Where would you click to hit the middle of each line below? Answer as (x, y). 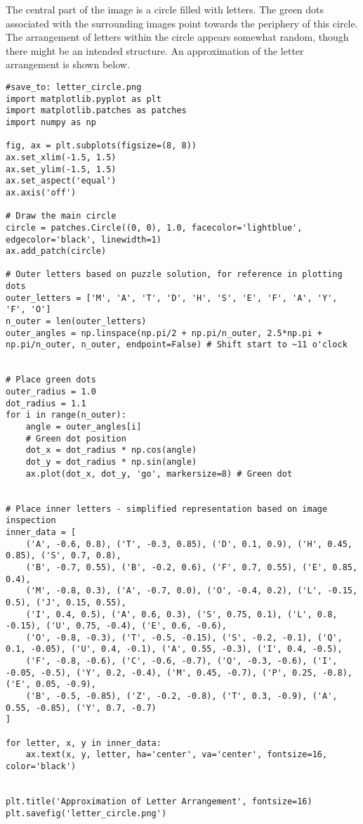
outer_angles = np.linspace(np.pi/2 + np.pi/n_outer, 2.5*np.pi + (164, 333)
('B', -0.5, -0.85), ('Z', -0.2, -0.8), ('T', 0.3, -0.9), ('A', (181, 696)
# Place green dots (51, 380)
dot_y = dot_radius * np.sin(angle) (111, 462)
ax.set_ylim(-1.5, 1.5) (61, 169)
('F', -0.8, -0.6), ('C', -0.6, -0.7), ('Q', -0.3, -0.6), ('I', (181, 661)
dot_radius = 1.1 (46, 403)
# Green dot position (76, 438)
